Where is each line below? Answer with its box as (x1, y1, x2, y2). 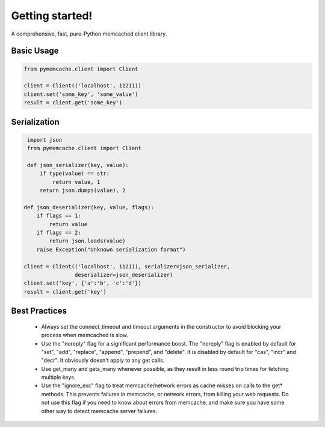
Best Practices (11, 306, 67, 316)
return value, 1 (52, 179, 101, 185)
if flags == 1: (36, 212, 81, 220)
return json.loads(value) (49, 238, 126, 244)
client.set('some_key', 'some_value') (23, 90, 138, 98)
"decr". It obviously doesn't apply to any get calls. (41, 356, 165, 364)
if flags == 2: (36, 229, 81, 236)
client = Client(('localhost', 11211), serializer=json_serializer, (23, 263, 231, 270)
